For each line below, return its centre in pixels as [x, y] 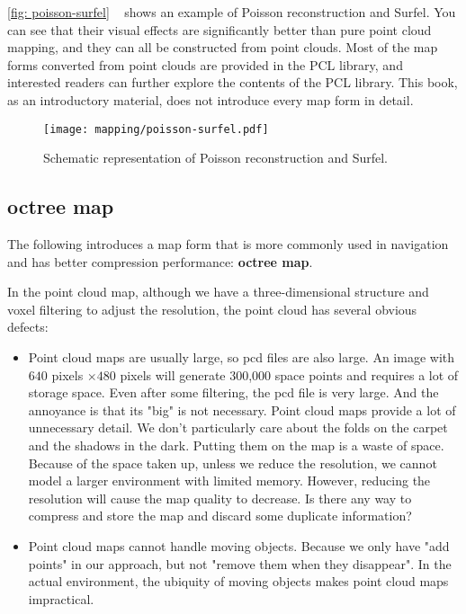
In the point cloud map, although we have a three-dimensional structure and [218, 292]
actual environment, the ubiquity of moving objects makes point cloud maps [238, 581]
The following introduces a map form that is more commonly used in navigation [228, 244]
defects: [28, 327]
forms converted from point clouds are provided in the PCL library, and [205, 64]
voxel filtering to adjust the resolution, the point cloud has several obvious [212, 309]
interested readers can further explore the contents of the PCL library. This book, [233, 82]
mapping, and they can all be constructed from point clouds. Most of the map [223, 47]
